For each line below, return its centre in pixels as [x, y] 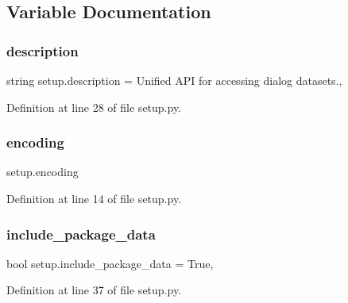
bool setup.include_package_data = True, [110, 263]
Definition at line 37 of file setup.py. [94, 290]
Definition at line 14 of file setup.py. [94, 198]
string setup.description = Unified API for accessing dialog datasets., [174, 80]
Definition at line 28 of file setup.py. [94, 107]
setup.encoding [43, 172]
